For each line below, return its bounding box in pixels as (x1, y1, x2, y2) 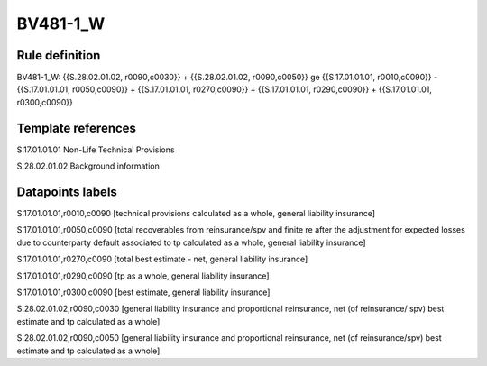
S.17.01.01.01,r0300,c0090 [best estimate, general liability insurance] (16, 287, 271, 297)
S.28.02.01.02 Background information (16, 160, 160, 171)
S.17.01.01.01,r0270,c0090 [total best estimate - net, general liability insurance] (16, 253, 308, 265)
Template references (16, 120, 137, 135)
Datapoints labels (16, 184, 117, 199)
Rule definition (16, 48, 101, 63)
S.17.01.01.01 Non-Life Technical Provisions (16, 144, 175, 155)
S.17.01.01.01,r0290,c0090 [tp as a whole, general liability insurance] (16, 270, 270, 281)
